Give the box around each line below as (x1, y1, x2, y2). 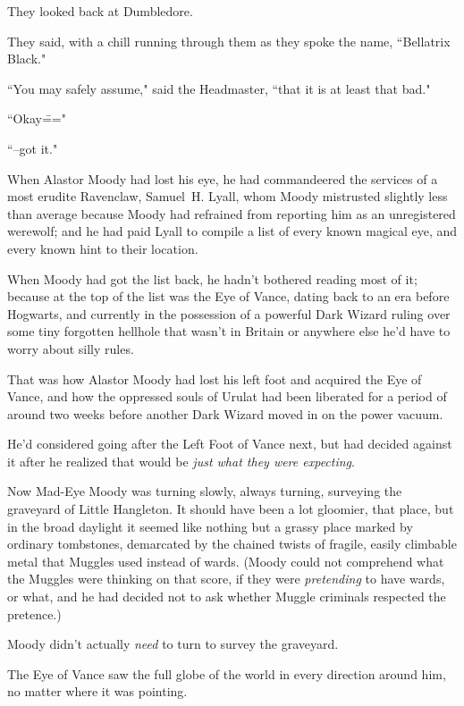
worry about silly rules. (7, 339, 134, 357)
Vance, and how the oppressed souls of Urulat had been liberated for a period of (7, 387, 447, 406)
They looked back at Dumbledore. (7, 2, 193, 20)
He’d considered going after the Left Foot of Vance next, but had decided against (7, 434, 452, 453)
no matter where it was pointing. (7, 682, 188, 701)
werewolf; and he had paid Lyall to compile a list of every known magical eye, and (7, 222, 458, 240)
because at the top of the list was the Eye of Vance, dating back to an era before (7, 287, 450, 306)
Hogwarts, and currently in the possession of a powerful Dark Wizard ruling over (7, 304, 451, 323)
